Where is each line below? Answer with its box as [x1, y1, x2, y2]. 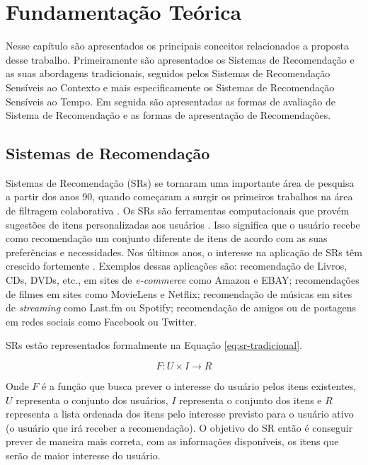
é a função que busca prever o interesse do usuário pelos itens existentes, [42, 379, 357, 394]
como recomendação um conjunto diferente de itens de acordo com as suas [6, 231, 328, 246]
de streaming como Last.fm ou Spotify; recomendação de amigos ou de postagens [6, 300, 356, 315]
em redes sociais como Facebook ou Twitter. [6, 314, 197, 328]
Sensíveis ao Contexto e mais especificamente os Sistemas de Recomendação [6, 79, 335, 94]
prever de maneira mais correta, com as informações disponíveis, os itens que [6, 434, 339, 449]
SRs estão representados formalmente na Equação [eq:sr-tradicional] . [6, 338, 303, 352]
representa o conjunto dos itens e [179, 392, 322, 407]
